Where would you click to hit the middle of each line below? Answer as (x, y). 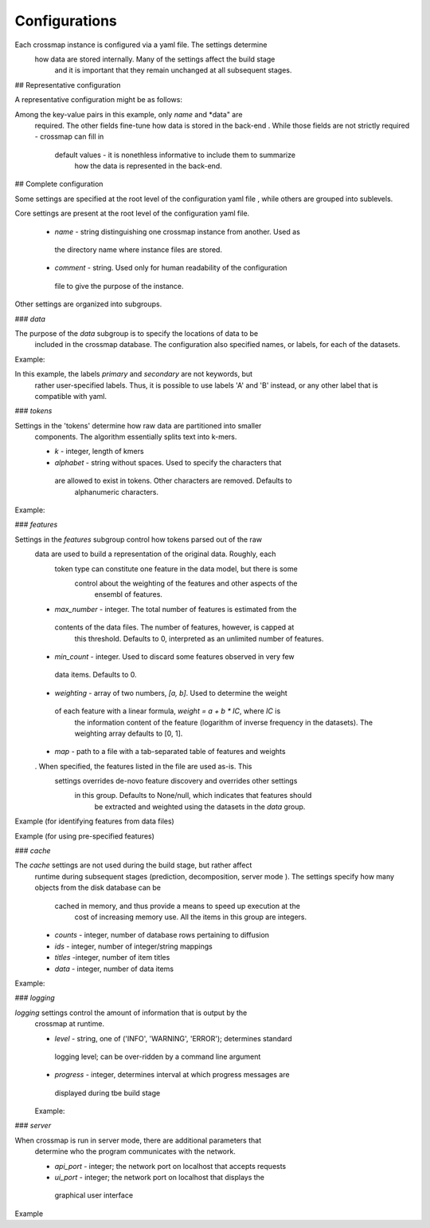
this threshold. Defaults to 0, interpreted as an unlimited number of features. (199, 638)
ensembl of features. (129, 594)
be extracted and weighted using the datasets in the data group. (200, 807)
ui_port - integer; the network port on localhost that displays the (160, 1178)
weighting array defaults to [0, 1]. (129, 733)
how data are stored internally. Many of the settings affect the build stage (155, 59)
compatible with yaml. (71, 396)
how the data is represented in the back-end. (148, 166)
